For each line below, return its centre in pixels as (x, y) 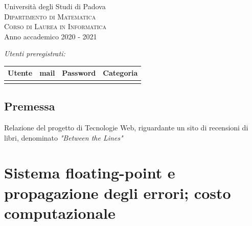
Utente (20, 73)
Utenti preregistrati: (35, 53)
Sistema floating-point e (90, 173)
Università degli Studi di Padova (55, 6)
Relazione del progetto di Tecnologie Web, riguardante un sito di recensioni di (126, 128)
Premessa (30, 106)
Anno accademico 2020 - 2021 (51, 36)
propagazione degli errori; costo (118, 193)
